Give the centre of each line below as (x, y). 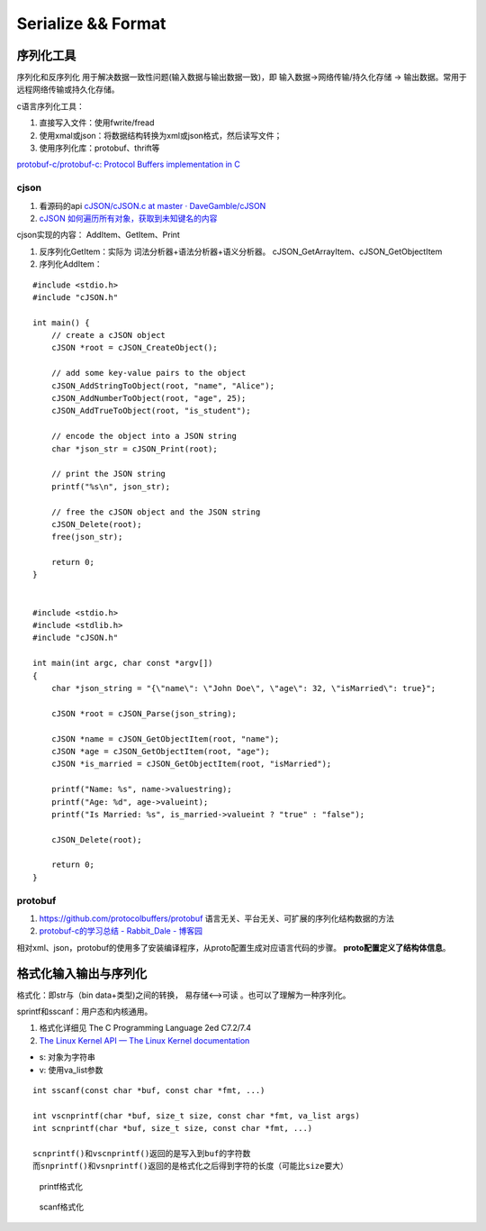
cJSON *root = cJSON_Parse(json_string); (144, 713)
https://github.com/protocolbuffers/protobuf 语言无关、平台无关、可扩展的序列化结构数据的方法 (217, 918)
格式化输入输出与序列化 (82, 973)
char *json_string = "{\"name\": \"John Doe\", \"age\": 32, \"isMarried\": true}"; (243, 688)
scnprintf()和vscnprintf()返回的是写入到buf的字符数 (142, 1153)
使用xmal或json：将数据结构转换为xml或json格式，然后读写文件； (161, 135)
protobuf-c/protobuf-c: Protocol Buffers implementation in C (128, 164)
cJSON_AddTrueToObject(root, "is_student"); (151, 411)
